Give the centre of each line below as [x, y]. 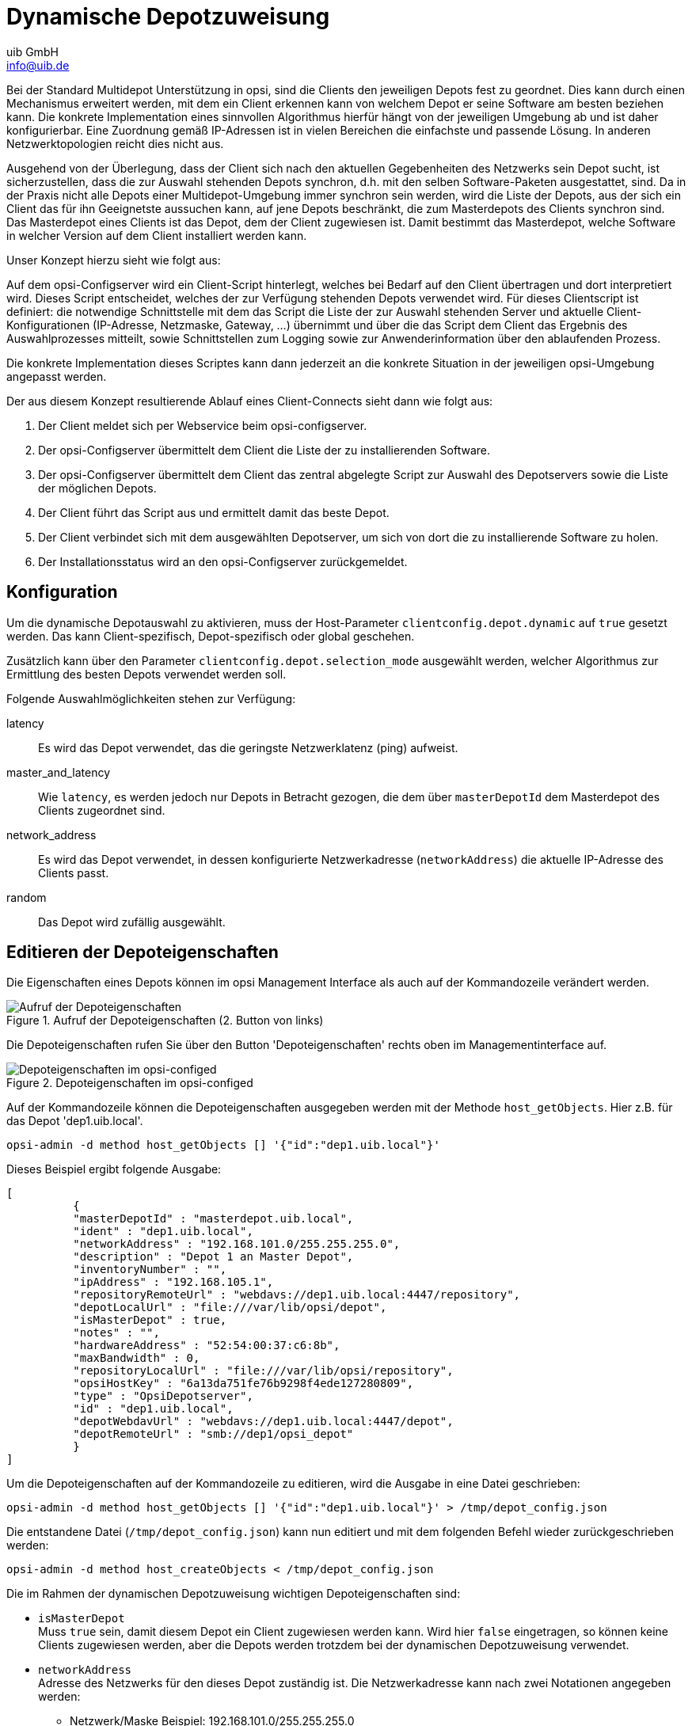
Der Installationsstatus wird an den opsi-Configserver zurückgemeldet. [223, 561]
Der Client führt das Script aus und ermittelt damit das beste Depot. [214, 512]
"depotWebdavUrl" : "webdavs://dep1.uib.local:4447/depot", [263, 1422]
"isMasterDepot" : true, [150, 1320]
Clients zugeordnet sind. [102, 810]
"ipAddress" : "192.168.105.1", [173, 1282]
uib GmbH [32, 51]
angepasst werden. [57, 376]
